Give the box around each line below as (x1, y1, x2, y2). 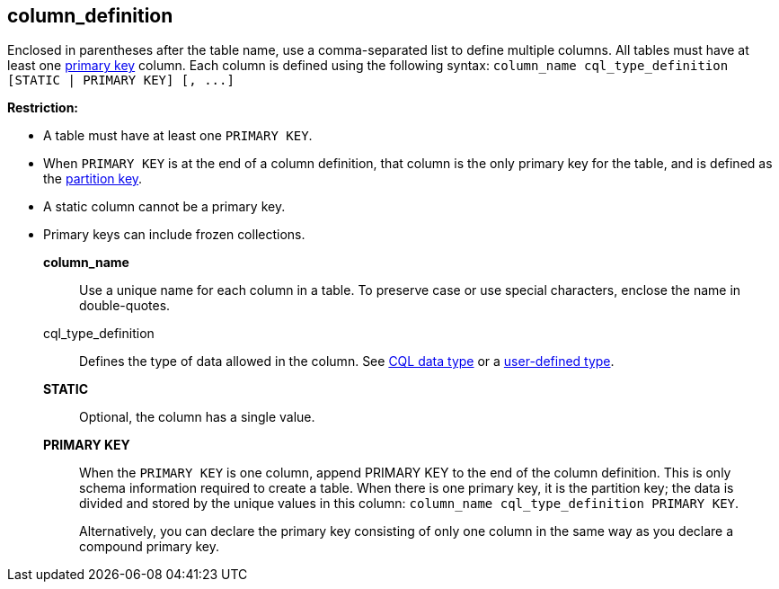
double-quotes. (79, 298, 171, 314)
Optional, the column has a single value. (79, 409, 315, 425)
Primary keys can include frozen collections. (43, 227, 305, 243)
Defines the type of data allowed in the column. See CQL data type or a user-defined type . (79, 353, 615, 370)
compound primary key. (79, 539, 220, 555)
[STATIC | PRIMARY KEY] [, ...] (7, 73, 235, 88)
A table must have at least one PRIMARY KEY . (43, 128, 313, 144)
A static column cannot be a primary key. (43, 199, 286, 215)
